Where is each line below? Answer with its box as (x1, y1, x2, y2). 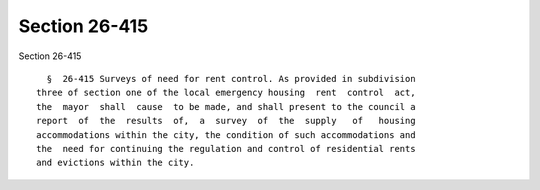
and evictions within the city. (36, 157, 195, 169)
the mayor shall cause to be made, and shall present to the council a (36, 101, 416, 112)
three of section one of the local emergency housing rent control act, (36, 87, 416, 99)
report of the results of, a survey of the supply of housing (36, 115, 416, 127)
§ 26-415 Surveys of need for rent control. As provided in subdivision (46, 73, 416, 84)
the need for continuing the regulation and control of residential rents (36, 143, 416, 154)
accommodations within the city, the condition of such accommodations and (36, 129, 416, 140)
